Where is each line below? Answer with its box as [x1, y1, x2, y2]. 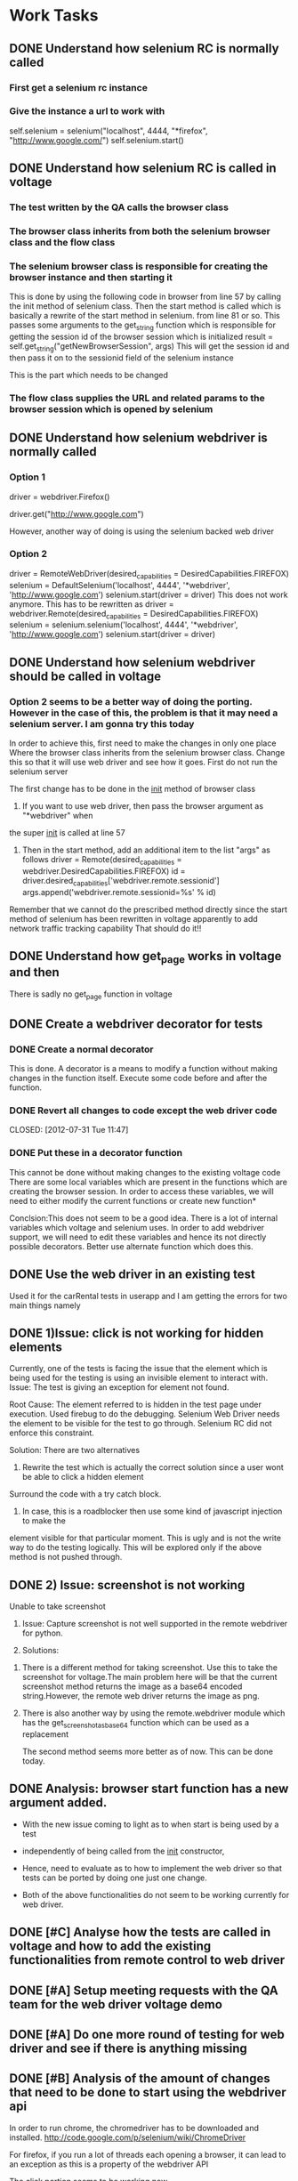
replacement [21, 1729, 69, 1740]
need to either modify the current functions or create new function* [9, 1195, 256, 1206]
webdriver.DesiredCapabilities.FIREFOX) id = [21, 865, 186, 876]
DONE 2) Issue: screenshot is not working [9, 1577, 246, 1593]
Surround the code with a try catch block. [9, 1489, 162, 1499]
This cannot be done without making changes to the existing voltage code [9, 1167, 281, 1177]
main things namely [9, 1300, 82, 1311]
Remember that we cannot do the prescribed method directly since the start [9, 904, 287, 915]
